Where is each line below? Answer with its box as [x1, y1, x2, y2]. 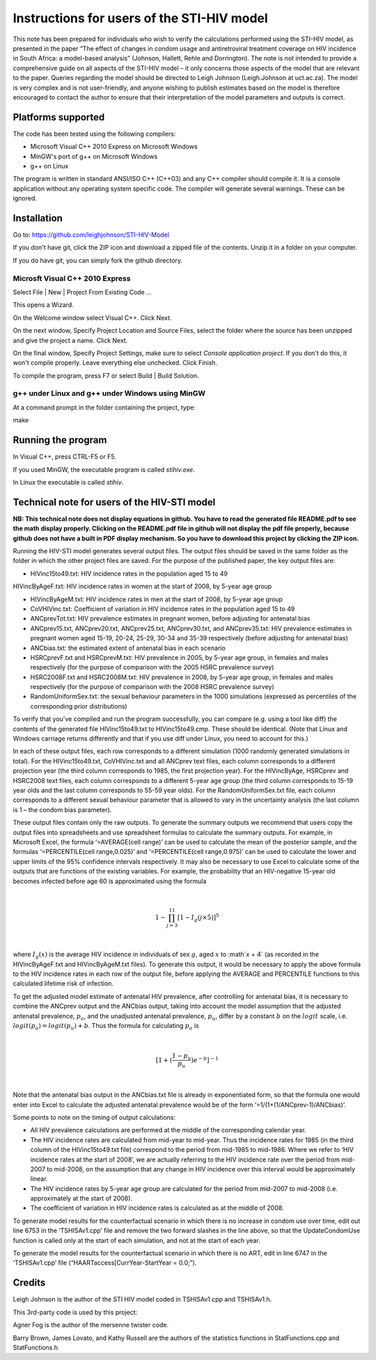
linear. [30, 1175, 48, 1183]
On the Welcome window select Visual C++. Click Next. [13, 313, 172, 322]
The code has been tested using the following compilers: [13, 129, 176, 138]
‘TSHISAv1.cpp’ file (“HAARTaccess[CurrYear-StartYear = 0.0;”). [13, 1258, 197, 1267]
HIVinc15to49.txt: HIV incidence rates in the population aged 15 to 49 [30, 569, 228, 578]
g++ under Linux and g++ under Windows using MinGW [13, 388, 205, 398]
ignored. [13, 194, 38, 203]
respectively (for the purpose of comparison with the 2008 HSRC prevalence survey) [30, 683, 274, 691]
